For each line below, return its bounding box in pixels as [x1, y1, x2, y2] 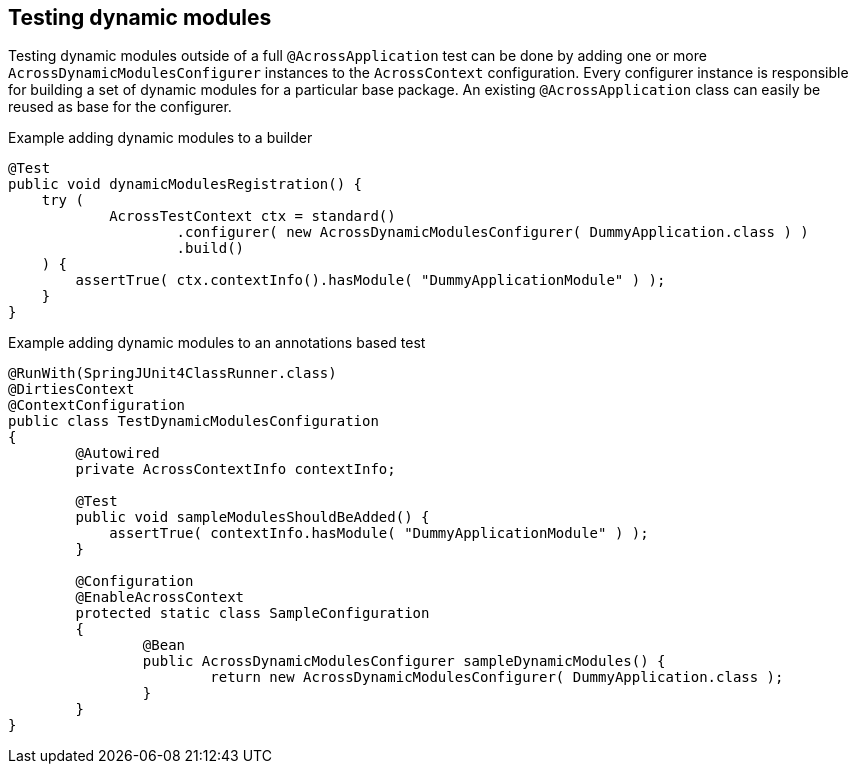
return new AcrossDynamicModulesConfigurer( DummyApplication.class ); [210, 669, 784, 686]
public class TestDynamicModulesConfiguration [8, 413, 379, 430]
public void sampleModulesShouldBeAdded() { [75, 509, 430, 526]
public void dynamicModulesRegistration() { [8, 176, 363, 193]
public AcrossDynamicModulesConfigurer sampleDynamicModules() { [142, 653, 666, 670]
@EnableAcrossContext [75, 589, 245, 606]
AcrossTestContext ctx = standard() [109, 208, 396, 225]
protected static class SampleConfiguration [75, 605, 430, 622]
